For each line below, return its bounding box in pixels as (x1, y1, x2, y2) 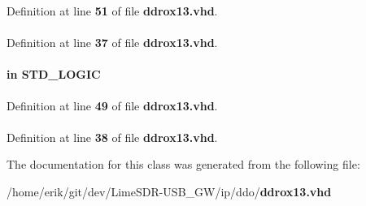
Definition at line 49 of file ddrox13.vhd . (7, 97, 218, 114)
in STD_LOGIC (7, 66, 101, 83)
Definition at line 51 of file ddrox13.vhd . (7, 2, 218, 19)
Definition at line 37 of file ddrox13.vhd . (7, 34, 218, 51)
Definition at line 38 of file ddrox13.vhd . (7, 128, 218, 145)
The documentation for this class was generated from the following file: (7, 156, 360, 173)
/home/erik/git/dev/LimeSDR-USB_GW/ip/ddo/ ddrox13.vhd (7, 182, 332, 200)
